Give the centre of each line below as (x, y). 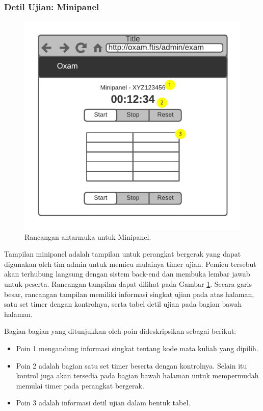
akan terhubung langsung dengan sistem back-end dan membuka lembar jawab (127, 274)
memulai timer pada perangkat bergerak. (80, 385)
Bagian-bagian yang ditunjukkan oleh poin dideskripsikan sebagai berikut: (120, 331)
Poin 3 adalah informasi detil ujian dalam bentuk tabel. (103, 403)
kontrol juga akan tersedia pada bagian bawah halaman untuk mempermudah (137, 375)
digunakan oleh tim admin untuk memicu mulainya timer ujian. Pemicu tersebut (130, 264)
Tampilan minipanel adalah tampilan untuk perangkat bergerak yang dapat (123, 254)
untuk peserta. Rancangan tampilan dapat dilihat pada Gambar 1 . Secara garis (128, 283)
